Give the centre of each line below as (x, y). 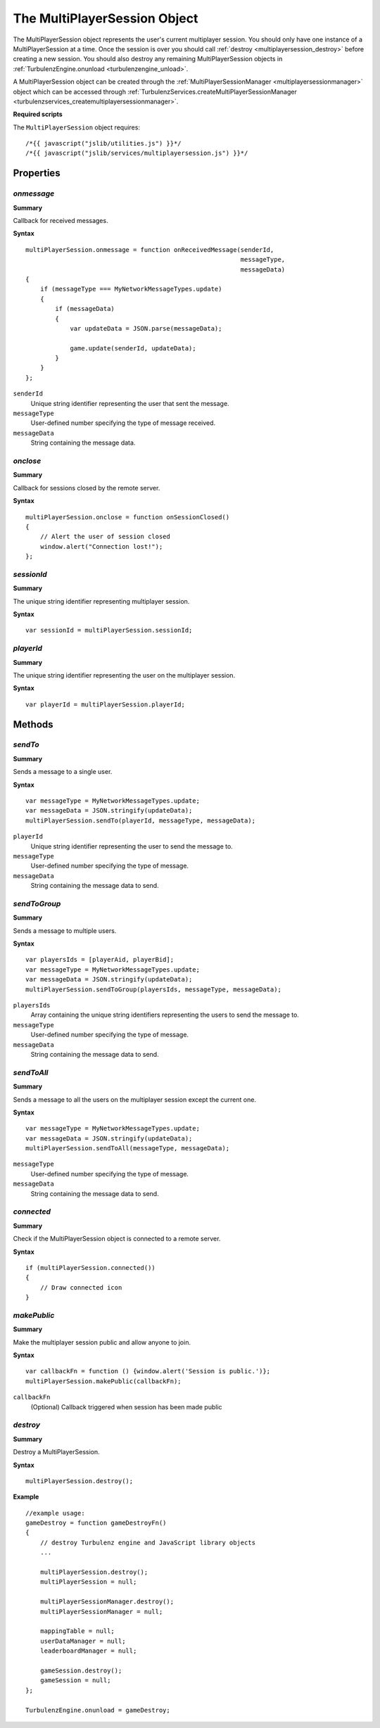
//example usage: (55, 1513)
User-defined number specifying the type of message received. (123, 423)
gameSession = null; (75, 1681)
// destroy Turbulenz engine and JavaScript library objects (148, 1542)
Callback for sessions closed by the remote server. (87, 488)
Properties (37, 173)
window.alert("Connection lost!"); (101, 546)
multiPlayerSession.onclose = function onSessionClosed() (128, 517)
